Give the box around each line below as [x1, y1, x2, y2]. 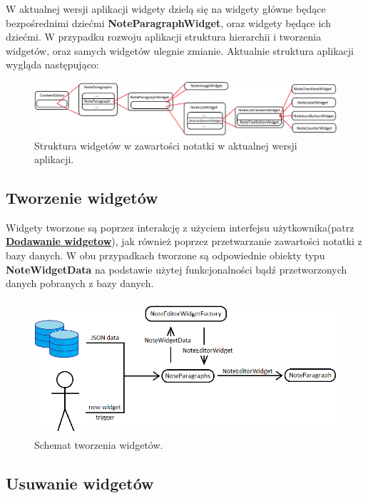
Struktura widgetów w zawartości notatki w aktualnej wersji [34, 138, 297, 152]
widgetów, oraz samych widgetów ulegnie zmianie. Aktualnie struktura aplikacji [6, 43, 354, 58]
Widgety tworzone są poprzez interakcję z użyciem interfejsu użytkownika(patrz [6, 219, 354, 234]
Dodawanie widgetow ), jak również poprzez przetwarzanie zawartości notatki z [6, 234, 362, 249]
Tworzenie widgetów [6, 187, 158, 209]
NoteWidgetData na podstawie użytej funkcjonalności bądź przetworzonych [6, 261, 347, 276]
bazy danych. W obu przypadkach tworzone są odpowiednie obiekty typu [6, 248, 325, 263]
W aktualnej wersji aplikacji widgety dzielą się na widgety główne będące [6, 1, 326, 16]
